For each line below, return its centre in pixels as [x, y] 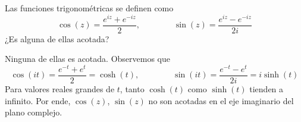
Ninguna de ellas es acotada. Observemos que [87, 59]
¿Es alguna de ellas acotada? [57, 38]
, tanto [132, 89]
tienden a [266, 89]
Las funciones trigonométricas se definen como [89, 8]
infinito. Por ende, [38, 100]
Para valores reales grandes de [60, 89]
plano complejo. [34, 112]
